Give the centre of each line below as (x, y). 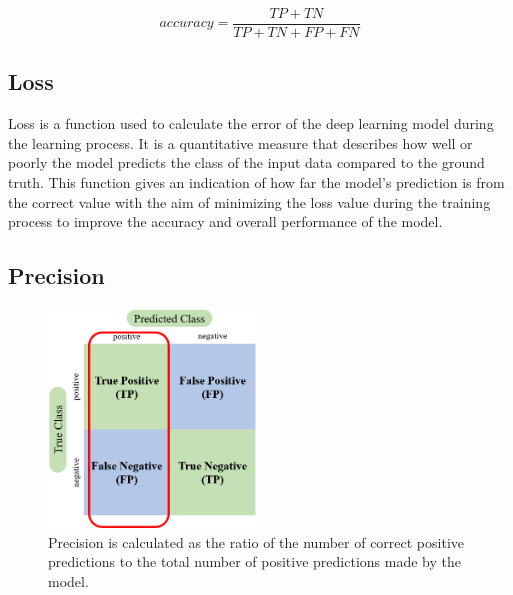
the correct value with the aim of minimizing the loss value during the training (249, 201)
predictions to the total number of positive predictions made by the (254, 561)
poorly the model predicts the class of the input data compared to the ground (246, 162)
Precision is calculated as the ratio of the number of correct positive (256, 541)
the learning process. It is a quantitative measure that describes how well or (240, 142)
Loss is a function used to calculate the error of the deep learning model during (251, 123)
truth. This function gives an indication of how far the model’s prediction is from (256, 182)
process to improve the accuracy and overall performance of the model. (225, 221)
